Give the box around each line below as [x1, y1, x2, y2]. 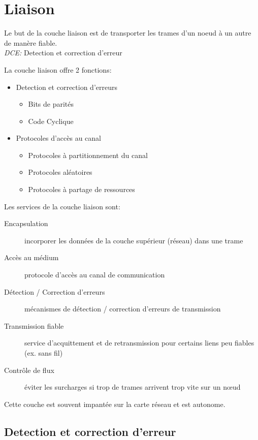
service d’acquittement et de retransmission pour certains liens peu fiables [24, 337, 254, 348]
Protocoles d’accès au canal [16, 133, 101, 143]
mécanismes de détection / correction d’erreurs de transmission [24, 303, 221, 314]
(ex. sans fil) [24, 348, 63, 358]
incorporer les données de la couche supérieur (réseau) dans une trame [24, 235, 243, 245]
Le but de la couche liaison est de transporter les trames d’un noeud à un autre [4, 27, 251, 38]
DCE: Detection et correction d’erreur [4, 47, 122, 58]
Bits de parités [28, 99, 74, 109]
